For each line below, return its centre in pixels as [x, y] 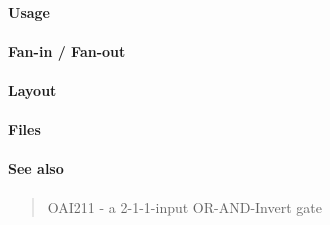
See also [36, 168]
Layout [32, 89]
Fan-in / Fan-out [67, 50]
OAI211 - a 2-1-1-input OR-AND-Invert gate [184, 206]
